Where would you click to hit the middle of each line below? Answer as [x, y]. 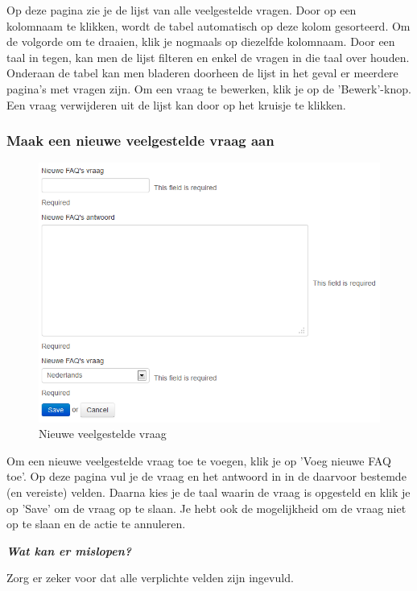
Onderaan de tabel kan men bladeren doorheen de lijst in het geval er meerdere [202, 73]
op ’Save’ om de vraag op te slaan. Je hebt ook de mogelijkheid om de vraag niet [206, 508]
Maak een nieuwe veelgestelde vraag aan [140, 141]
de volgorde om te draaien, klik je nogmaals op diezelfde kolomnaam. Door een [201, 41]
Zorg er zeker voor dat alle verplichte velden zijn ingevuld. [150, 578]
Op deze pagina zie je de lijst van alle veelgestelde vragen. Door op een [182, 10]
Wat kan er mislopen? [69, 550]
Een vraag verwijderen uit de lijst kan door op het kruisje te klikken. [176, 104]
